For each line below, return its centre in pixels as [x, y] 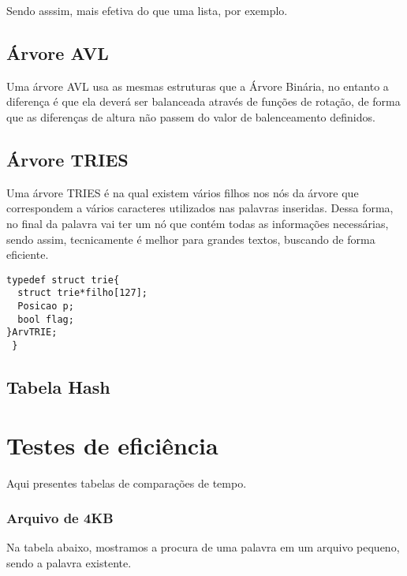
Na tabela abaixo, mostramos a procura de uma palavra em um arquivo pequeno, [203, 547]
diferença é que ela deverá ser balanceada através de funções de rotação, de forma [203, 101]
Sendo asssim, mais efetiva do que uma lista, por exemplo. [147, 10]
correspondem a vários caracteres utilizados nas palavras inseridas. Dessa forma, [200, 208]
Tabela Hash [58, 387]
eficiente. [28, 254]
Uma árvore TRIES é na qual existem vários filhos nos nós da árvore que [183, 192]
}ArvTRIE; [32, 333]
